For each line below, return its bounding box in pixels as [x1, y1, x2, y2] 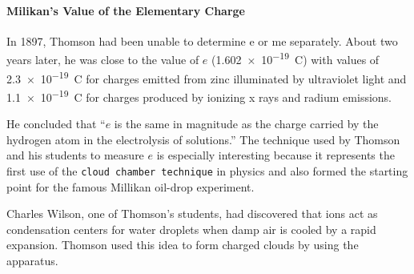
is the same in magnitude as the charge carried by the [114, 115, 379, 132]
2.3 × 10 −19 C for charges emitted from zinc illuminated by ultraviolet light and [6, 67, 407, 87]
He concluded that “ [6, 115, 106, 132]
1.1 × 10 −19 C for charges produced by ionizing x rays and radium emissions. [6, 86, 392, 105]
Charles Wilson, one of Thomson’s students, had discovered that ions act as [6, 205, 378, 222]
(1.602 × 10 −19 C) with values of [211, 49, 380, 68]
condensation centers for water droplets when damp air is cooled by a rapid [6, 220, 376, 237]
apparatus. [6, 252, 58, 268]
